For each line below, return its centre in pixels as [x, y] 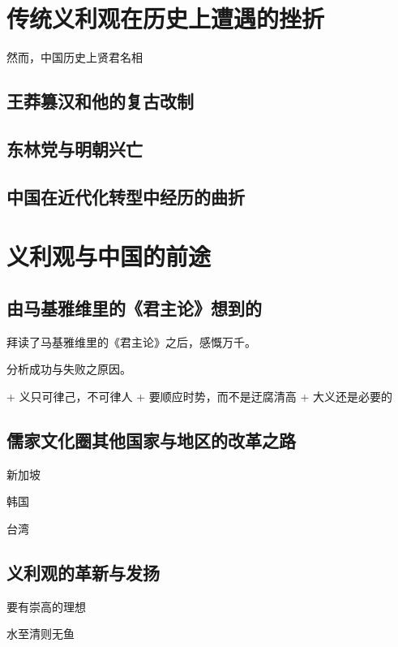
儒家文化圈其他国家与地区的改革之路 [151, 440]
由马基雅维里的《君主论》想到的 [134, 307]
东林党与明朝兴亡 [75, 148]
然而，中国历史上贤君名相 [75, 57]
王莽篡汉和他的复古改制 [100, 101]
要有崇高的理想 [46, 606]
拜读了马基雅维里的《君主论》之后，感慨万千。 [131, 341]
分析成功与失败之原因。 [69, 369]
